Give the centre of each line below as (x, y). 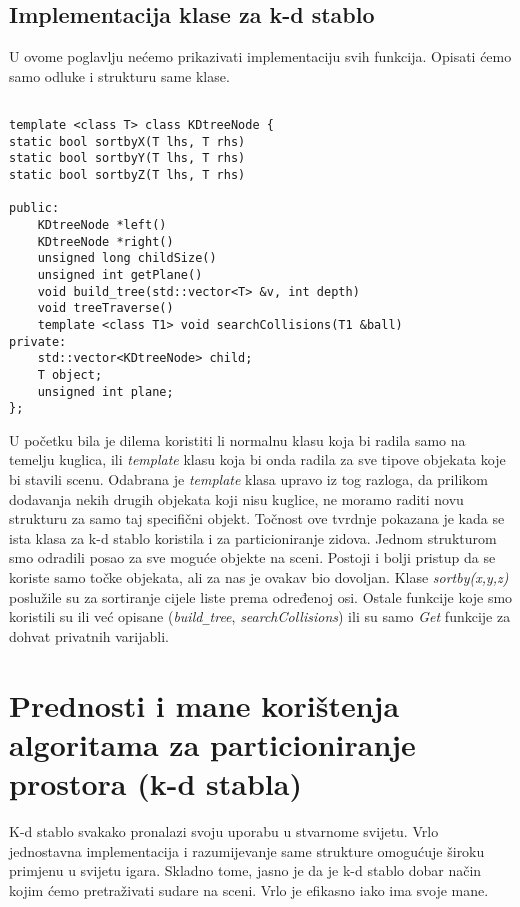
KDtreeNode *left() (102, 224)
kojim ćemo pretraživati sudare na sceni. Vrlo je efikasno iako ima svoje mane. (249, 889)
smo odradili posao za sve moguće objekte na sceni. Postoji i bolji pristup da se (252, 557)
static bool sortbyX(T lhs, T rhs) (127, 141)
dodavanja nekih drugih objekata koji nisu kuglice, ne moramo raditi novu (236, 498)
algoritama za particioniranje (212, 743)
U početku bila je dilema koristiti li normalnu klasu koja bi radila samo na (237, 439)
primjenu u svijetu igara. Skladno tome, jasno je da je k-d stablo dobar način (245, 870)
